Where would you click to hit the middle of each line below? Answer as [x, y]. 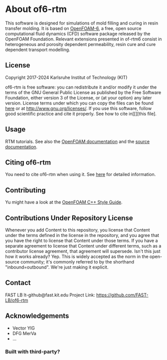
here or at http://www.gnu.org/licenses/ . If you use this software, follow [79, 108]
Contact [18, 283]
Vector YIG [23, 328]
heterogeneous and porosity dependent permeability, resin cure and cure [81, 44]
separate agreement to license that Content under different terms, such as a [83, 246]
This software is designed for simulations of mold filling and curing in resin [82, 23]
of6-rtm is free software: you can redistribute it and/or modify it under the [81, 87]
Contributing [25, 190]
